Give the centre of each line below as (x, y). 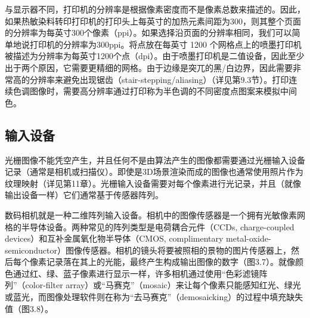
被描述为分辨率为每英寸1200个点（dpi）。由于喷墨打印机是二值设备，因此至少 (155, 56)
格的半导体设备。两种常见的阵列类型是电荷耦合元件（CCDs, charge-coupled (150, 226)
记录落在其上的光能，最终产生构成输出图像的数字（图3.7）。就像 (170, 262)
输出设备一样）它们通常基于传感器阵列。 (84, 195)
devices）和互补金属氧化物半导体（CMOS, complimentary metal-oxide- (138, 238)
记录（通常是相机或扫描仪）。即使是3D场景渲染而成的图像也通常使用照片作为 (154, 172)
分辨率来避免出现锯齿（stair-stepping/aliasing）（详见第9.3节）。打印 (159, 79)
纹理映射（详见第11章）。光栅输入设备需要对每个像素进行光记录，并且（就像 (153, 183)
